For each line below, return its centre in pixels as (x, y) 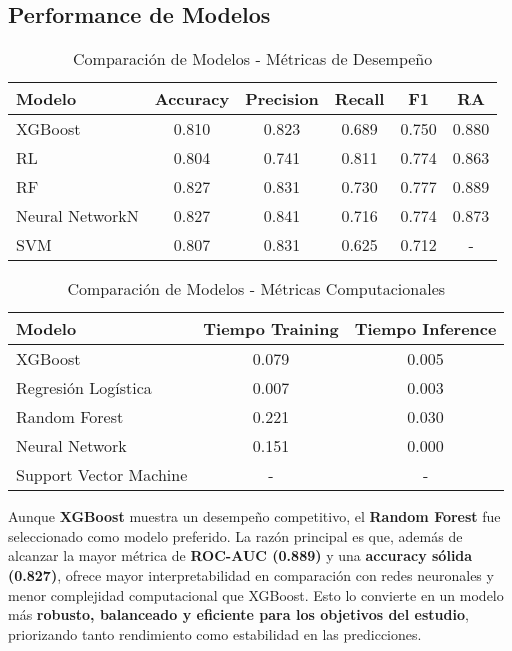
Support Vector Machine (102, 475)
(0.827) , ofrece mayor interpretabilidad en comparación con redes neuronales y (251, 574)
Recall (359, 99)
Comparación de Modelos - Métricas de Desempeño (253, 59)
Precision (282, 99)
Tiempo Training (271, 329)
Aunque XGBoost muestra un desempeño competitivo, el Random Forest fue (254, 516)
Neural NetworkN (77, 216)
